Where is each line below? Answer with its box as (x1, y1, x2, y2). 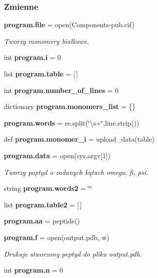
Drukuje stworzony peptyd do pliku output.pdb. (4, 248, 142, 259)
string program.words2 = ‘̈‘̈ (4, 183, 92, 193)
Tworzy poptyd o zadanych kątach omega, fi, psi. (4, 167, 148, 177)
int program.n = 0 (4, 265, 63, 275)
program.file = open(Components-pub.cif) (4, 19, 135, 30)
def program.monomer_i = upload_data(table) (4, 134, 155, 144)
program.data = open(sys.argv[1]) (4, 150, 111, 160)
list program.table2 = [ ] (4, 199, 82, 209)
